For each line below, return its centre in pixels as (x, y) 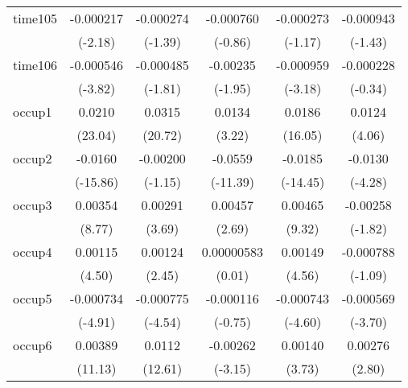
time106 (35, 65)
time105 (35, 18)
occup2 (33, 158)
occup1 (33, 111)
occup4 (33, 252)
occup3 (33, 205)
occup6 (33, 345)
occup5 (33, 298)
